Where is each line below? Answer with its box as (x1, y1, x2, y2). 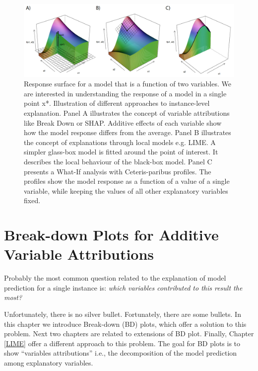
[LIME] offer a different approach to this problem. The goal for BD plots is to (4, 338, 241, 348)
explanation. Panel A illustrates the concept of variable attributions (24, 107, 230, 118)
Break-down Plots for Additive (4, 224, 219, 245)
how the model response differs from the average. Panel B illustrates (24, 127, 231, 138)
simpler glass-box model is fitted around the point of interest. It (24, 147, 218, 157)
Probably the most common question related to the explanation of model (4, 273, 226, 283)
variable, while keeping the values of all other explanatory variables (24, 185, 228, 196)
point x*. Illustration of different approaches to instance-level (24, 98, 210, 108)
